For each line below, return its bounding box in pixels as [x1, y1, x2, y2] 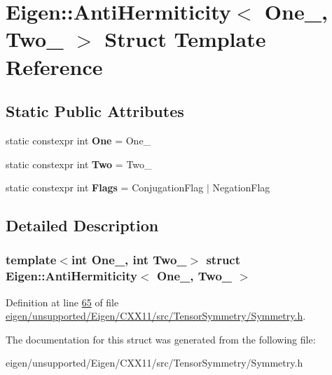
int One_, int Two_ [71, 251, 187, 268]
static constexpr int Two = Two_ [6, 156, 152, 171]
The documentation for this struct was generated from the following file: [6, 332, 316, 346]
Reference [6, 52, 103, 81]
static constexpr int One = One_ [6, 132, 151, 147]
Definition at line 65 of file [6, 294, 119, 309]
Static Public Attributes [6, 100, 184, 122]
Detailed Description [6, 214, 159, 236]
